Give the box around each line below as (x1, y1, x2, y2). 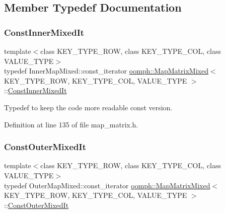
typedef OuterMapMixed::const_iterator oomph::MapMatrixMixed (4, 180, 210, 190)
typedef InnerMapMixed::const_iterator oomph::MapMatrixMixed (4, 65, 208, 76)
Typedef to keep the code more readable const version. (4, 102, 173, 112)
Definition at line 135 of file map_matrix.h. (4, 119, 138, 129)
